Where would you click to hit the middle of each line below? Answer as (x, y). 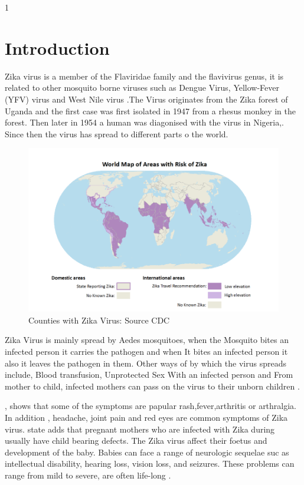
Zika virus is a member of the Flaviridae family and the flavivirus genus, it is (144, 76)
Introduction (57, 47)
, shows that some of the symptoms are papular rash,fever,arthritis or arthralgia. (151, 406)
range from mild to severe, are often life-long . (88, 475)
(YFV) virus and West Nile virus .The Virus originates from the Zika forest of (146, 99)
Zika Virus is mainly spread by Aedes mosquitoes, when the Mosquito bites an (147, 340)
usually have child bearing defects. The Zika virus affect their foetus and (136, 441)
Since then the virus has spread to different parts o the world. (117, 133)
